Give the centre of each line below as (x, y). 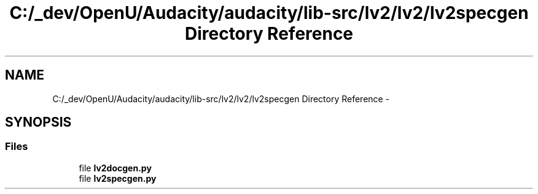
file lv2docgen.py (115, 168)
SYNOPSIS (38, 122)
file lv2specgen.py (118, 178)
